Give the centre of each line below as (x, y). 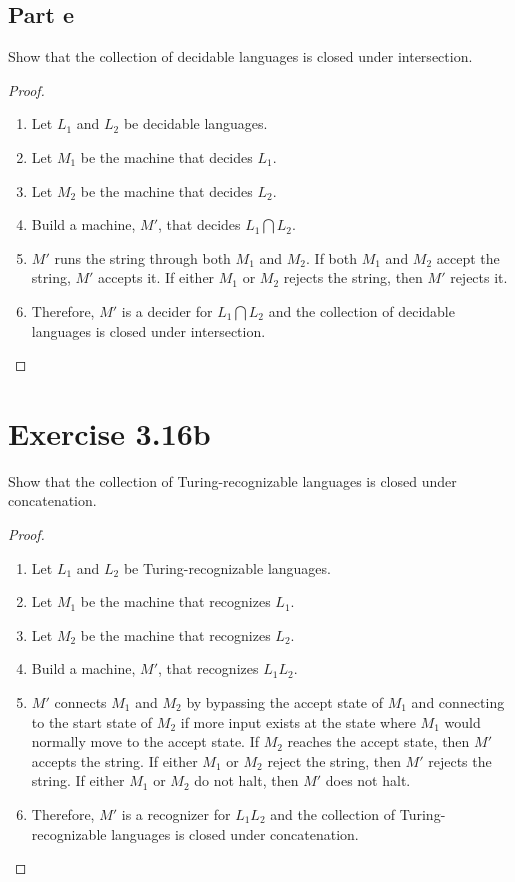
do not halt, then (246, 780)
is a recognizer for (176, 813)
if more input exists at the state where (298, 721)
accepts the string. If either (114, 760)
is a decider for (167, 310)
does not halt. (368, 780)
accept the (468, 257)
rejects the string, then (353, 277)
